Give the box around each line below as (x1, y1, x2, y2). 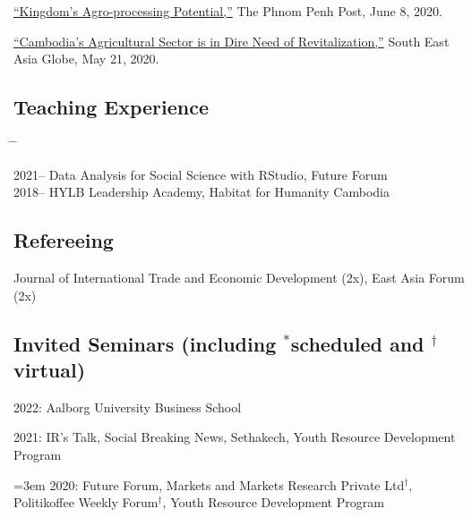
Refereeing (13, 226, 114, 254)
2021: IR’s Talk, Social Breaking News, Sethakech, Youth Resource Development (13, 428, 456, 446)
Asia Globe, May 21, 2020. (13, 49, 159, 68)
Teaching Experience (13, 93, 210, 121)
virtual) (13, 355, 86, 383)
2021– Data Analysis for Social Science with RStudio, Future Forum (13, 165, 388, 183)
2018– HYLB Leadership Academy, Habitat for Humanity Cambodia (13, 182, 390, 201)
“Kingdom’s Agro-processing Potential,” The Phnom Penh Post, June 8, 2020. (13, 2, 442, 20)
